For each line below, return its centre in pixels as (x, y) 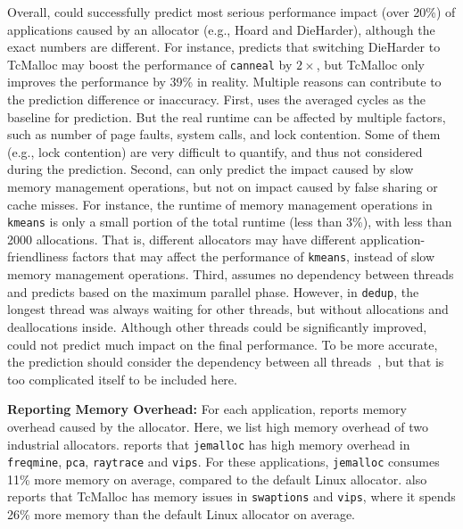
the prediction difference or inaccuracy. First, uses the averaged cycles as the (216, 99)
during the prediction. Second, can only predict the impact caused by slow (211, 169)
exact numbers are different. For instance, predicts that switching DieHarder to (224, 47)
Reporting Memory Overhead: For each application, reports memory (207, 409)
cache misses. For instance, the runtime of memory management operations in (220, 204)
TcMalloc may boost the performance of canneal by (150, 64)
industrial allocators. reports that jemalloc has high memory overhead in (209, 444)
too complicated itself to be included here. (122, 379)
